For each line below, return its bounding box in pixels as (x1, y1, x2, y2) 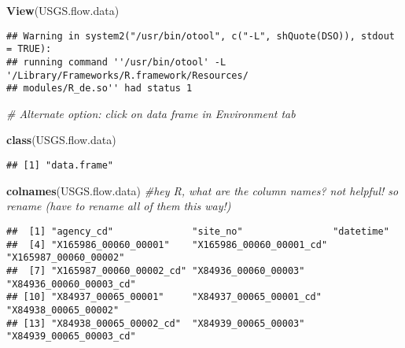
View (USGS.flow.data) (6, 2, 120, 18)
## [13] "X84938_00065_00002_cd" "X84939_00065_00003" (6, 317, 305, 329)
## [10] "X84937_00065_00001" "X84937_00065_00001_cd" (6, 291, 322, 303)
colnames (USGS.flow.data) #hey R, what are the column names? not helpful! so (6, 182, 399, 198)
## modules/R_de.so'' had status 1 (6, 83, 193, 94)
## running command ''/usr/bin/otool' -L (6, 56, 226, 68)
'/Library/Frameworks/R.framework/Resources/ (6, 69, 249, 81)
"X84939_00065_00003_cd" (6, 331, 136, 342)
